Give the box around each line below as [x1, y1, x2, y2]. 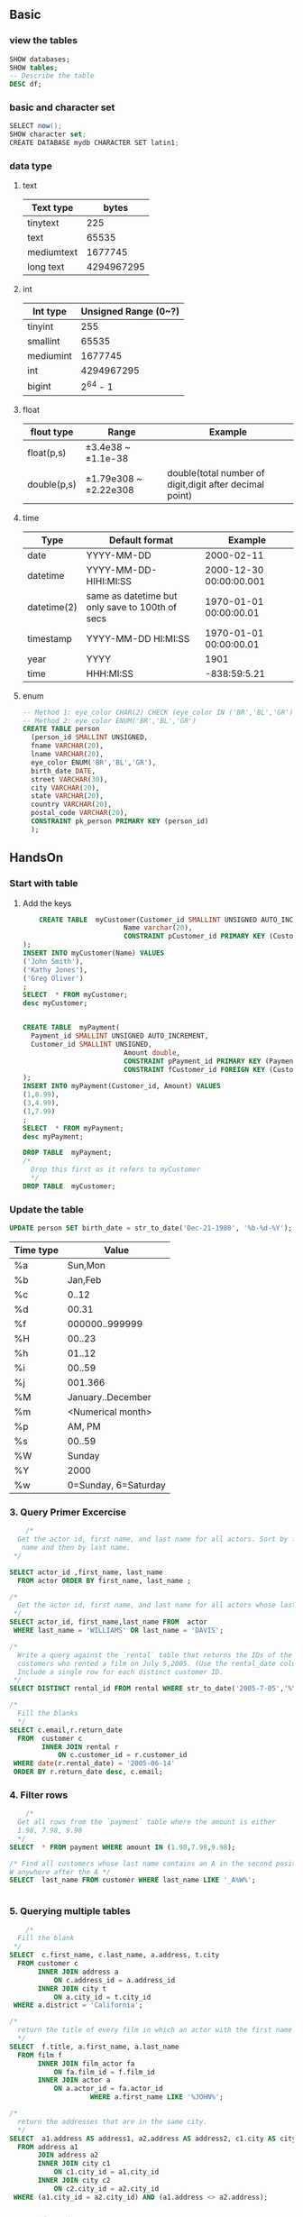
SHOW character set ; [9, 130, 87, 139]
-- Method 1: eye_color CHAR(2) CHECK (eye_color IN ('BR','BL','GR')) [22, 708, 298, 717]
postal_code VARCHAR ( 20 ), [31, 809, 128, 818]
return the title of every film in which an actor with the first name [17, 2026, 293, 2035]
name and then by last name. [21, 1544, 131, 1553]
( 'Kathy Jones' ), [22, 965, 88, 975]
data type [9, 160, 52, 172]
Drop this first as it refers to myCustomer [31, 1165, 201, 1175]
